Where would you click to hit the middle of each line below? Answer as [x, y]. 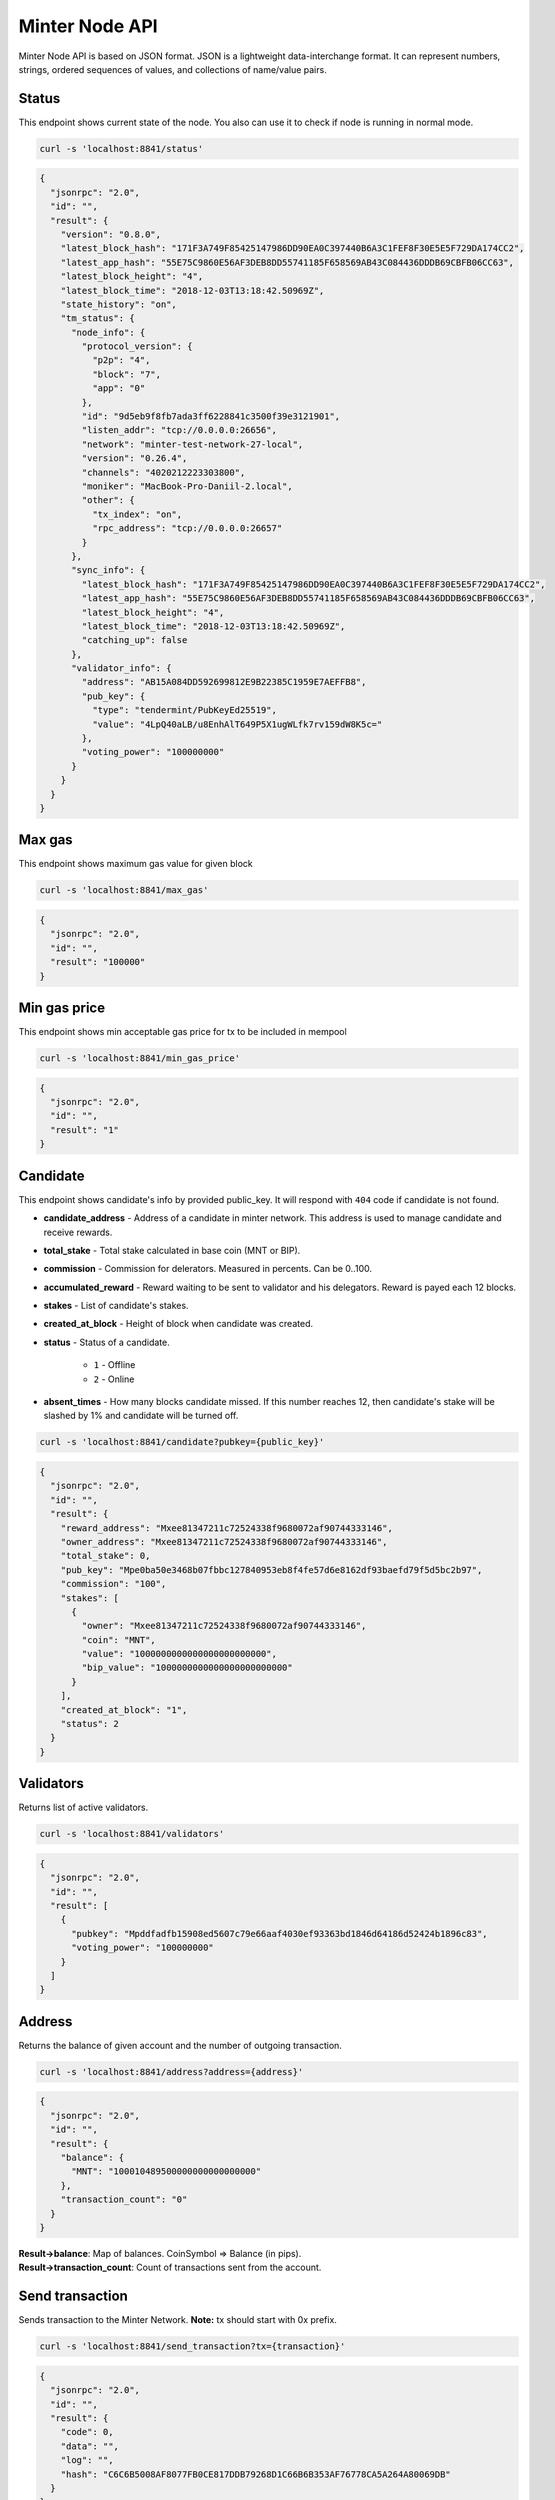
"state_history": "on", [118, 304]
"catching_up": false [134, 640]
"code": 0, [87, 2432]
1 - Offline [114, 1365]
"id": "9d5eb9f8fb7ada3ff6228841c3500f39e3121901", [211, 416]
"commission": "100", [113, 1584]
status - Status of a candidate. [106, 1342]
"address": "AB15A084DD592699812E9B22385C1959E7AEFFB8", [224, 682]
